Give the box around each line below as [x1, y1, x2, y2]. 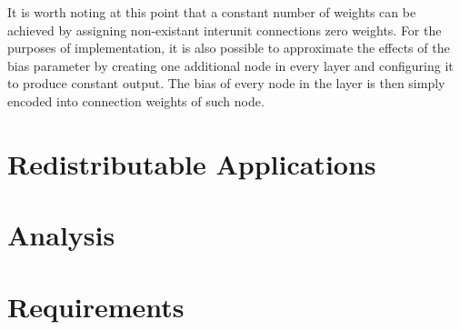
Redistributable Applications [7, 145, 376, 182]
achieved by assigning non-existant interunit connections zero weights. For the [7, 20, 442, 39]
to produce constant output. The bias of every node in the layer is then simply [7, 74, 445, 93]
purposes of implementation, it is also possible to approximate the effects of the [7, 38, 450, 57]
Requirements [7, 287, 185, 325]
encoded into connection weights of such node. [7, 91, 265, 110]
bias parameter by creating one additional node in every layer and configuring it [7, 55, 454, 75]
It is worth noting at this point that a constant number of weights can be [7, 3, 416, 21]
